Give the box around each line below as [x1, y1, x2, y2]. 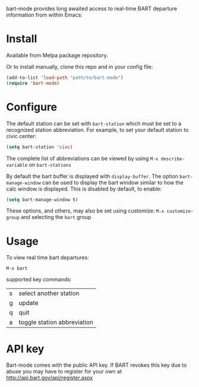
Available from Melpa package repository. [6, 52, 108, 59]
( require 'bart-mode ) [6, 80, 60, 86]
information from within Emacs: [6, 11, 83, 18]
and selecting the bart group [20, 214, 91, 221]
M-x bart [6, 265, 28, 272]
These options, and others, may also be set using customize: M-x [6, 207, 165, 214]
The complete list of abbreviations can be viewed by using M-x [6, 154, 159, 162]
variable [6, 162, 28, 168]
